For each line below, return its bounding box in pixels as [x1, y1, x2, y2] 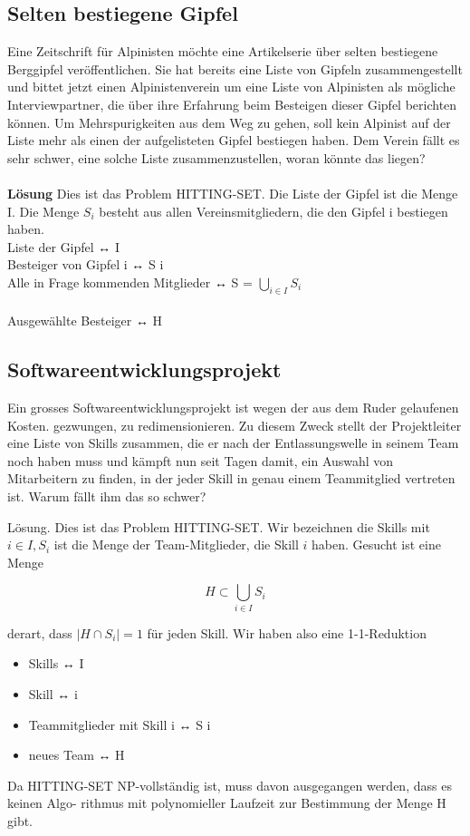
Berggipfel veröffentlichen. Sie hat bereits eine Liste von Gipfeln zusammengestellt [7, 59, 463, 78]
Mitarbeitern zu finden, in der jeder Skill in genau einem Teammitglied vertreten [7, 469, 456, 488]
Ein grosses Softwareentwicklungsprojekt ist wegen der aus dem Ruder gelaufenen [7, 398, 459, 417]
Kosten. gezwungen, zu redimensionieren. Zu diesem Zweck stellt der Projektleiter [7, 415, 462, 434]
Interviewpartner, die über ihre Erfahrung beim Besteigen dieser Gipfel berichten [7, 94, 457, 113]
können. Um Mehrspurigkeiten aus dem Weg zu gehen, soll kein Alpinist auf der [7, 112, 451, 131]
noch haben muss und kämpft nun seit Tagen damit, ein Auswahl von [7, 451, 394, 470]
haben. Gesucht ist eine [311, 535, 441, 554]
